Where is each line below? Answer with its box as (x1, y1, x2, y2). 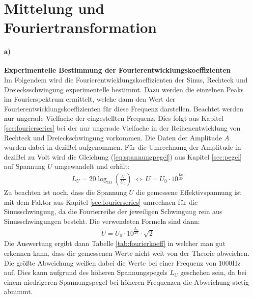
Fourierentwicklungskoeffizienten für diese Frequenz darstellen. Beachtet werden (4, 103, 244, 113)
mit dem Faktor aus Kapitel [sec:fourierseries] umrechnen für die (4, 196, 198, 207)
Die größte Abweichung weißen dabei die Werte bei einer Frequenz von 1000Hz (4, 257, 241, 268)
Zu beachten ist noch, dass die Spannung (4, 187, 127, 197)
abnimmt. (4, 286, 33, 297)
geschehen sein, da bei (180, 267, 247, 277)
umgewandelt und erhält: (54, 161, 130, 171)
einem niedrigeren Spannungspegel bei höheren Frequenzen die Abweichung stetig (4, 276, 249, 287)
